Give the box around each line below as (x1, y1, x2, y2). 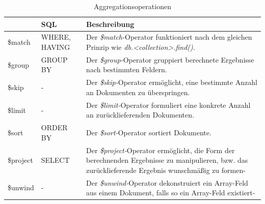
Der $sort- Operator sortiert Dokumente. (86, 127, 211, 137)
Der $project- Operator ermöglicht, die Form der (86, 144, 235, 155)
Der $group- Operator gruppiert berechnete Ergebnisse (86, 54, 254, 65)
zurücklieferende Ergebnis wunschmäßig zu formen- (86, 164, 246, 175)
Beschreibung (86, 18, 135, 29)
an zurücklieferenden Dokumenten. (86, 109, 194, 120)
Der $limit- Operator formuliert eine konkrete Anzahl (86, 99, 251, 110)
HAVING (41, 42, 70, 52)
